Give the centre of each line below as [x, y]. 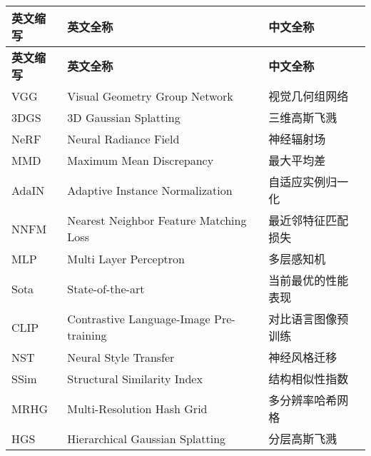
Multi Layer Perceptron [126, 258]
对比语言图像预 [309, 319]
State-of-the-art [106, 288]
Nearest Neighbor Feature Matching [157, 220]
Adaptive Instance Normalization [150, 190]
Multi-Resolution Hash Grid [137, 408]
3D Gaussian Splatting [124, 117]
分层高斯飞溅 [303, 439]
